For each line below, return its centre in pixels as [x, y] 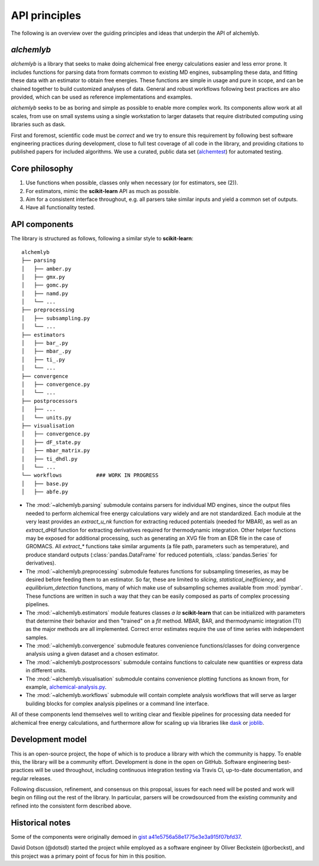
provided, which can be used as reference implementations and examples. [102, 97]
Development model [49, 739]
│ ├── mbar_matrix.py [56, 451]
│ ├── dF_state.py [51, 442]
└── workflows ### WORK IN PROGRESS [90, 475]
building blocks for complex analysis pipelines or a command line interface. [117, 704]
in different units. [46, 670]
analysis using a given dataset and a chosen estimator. [92, 654]
